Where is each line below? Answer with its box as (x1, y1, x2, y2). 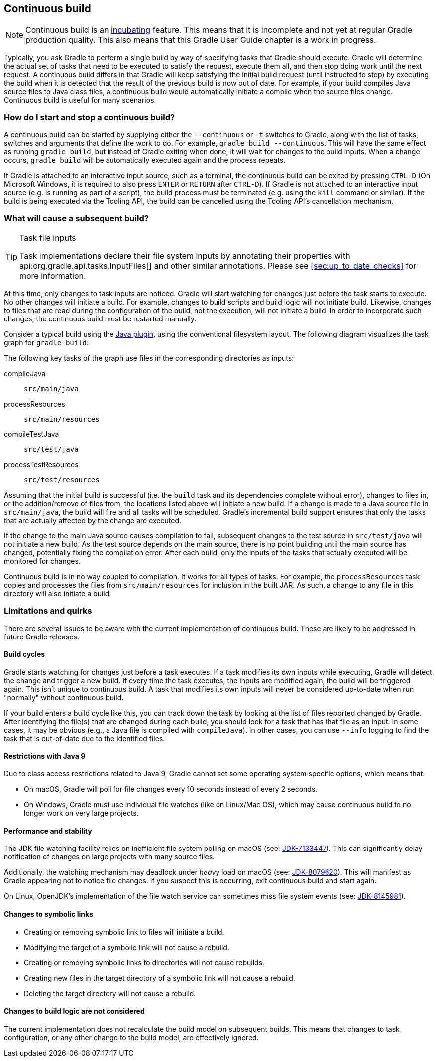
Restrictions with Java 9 (4, 751, 86, 760)
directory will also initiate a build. (4, 589, 111, 598)
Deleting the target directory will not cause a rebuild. (24, 989, 196, 998)
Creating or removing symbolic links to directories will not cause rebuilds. (24, 958, 265, 967)
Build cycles (4, 650, 45, 659)
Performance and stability (4, 826, 92, 835)
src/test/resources (24, 475, 100, 484)
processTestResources (4, 460, 79, 469)
